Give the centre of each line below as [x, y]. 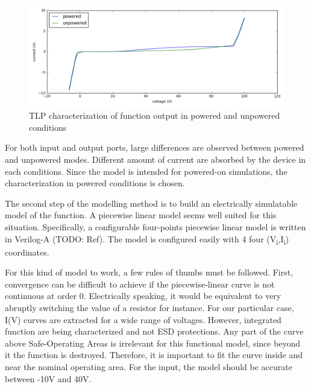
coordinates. [27, 252]
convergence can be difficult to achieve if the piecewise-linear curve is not [140, 284]
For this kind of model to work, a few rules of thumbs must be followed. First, [149, 272]
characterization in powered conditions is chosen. [95, 183]
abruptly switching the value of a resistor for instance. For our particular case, [149, 308]
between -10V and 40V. [48, 378]
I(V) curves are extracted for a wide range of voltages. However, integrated [143, 319]
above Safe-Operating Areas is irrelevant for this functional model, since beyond [153, 343]
